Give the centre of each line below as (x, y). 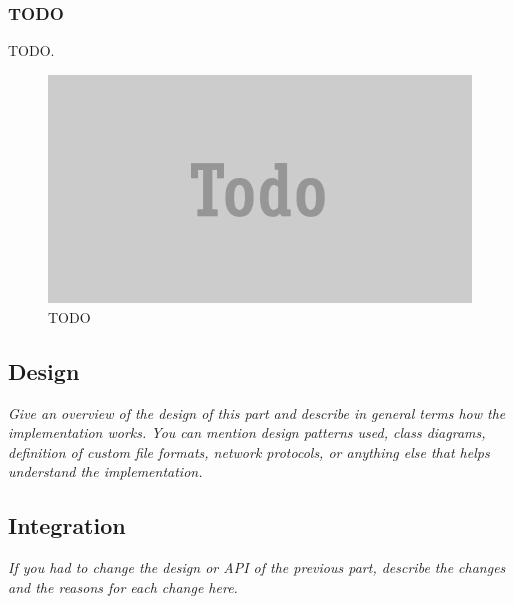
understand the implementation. (105, 471)
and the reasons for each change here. (123, 586)
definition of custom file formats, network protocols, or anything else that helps (249, 451)
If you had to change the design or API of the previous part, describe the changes (257, 567)
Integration (67, 525)
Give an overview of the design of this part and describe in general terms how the (257, 412)
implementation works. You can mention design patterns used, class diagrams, (247, 432)
